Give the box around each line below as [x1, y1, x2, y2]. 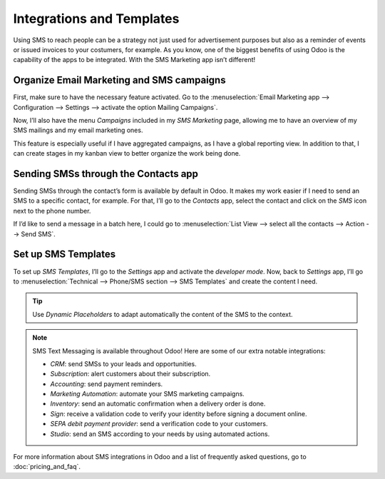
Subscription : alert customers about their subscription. [50, 370, 211, 378]
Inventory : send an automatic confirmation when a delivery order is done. [50, 400, 266, 408]
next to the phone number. [13, 206, 91, 215]
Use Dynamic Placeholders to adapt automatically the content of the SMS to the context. [32, 310, 293, 318]
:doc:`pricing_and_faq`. [13, 463, 81, 471]
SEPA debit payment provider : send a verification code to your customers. [50, 420, 268, 428]
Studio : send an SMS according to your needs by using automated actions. [50, 429, 270, 438]
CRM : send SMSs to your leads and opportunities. [50, 359, 197, 368]
